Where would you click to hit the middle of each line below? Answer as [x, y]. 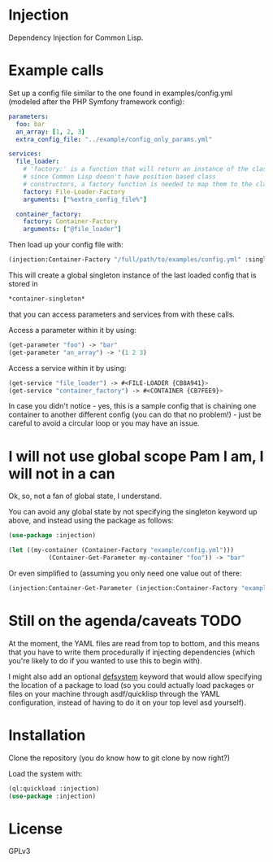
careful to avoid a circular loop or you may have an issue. [104, 423]
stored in [23, 284]
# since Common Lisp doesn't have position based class [120, 177]
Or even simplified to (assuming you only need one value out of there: [125, 573]
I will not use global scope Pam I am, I [136, 456]
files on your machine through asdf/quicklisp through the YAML [115, 694]
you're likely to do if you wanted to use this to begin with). [105, 660]
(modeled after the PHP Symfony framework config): [97, 101]
